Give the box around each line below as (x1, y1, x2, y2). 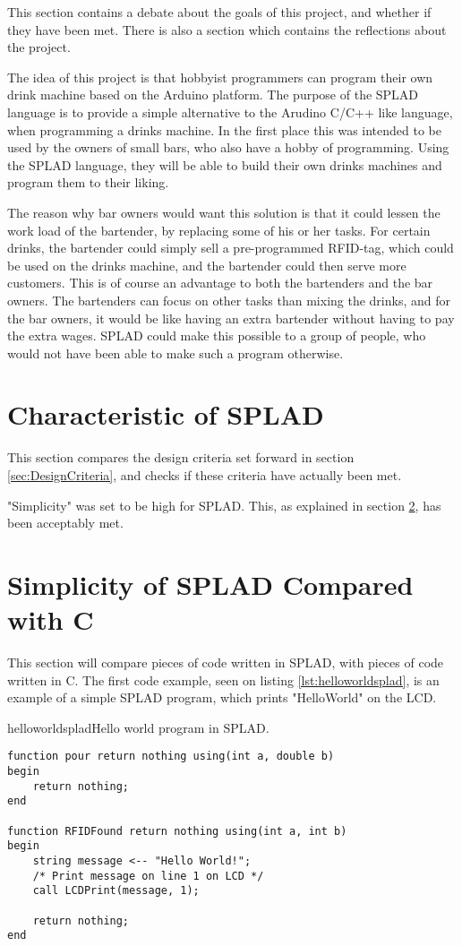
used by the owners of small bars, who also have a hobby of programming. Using (7, 138, 449, 157)
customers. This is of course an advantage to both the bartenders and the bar (7, 273, 433, 292)
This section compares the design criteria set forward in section (7, 448, 355, 467)
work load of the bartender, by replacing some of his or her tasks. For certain (7, 220, 431, 239)
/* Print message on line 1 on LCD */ (32, 869, 264, 882)
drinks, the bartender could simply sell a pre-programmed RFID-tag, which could (7, 238, 454, 257)
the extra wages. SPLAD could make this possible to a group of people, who (7, 326, 426, 345)
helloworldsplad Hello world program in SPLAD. (7, 718, 269, 736)
